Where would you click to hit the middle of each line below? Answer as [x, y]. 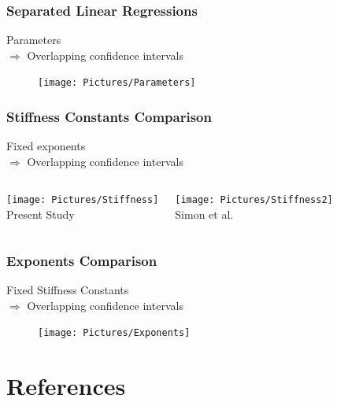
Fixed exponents [46, 146]
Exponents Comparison [82, 260]
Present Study [41, 214]
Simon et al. [204, 214]
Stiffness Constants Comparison [109, 116]
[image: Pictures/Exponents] [114, 333]
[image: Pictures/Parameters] [117, 83]
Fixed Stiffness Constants [68, 289]
